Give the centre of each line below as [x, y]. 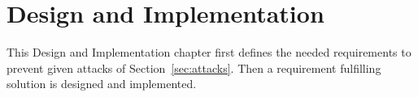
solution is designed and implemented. [102, 84]
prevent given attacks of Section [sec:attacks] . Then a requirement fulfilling [194, 67]
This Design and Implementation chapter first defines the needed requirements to [209, 52]
